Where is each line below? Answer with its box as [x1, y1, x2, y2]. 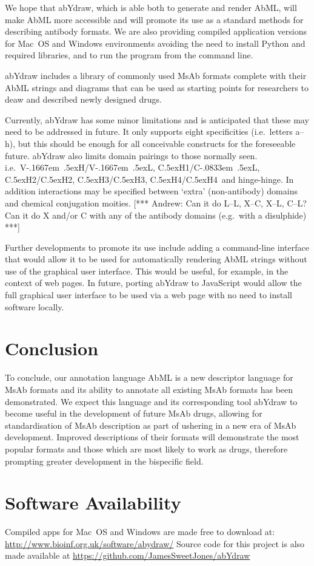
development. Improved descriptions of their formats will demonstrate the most [5, 431, 299, 443]
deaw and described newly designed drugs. [5, 93, 162, 106]
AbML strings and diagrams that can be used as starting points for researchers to [5, 81, 309, 94]
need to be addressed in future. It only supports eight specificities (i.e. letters [5, 125, 293, 138]
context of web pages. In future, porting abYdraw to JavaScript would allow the [5, 276, 302, 289]
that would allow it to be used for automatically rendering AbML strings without [5, 253, 307, 265]
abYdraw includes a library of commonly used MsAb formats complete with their [5, 69, 307, 81]
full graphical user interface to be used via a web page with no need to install [5, 288, 293, 301]
